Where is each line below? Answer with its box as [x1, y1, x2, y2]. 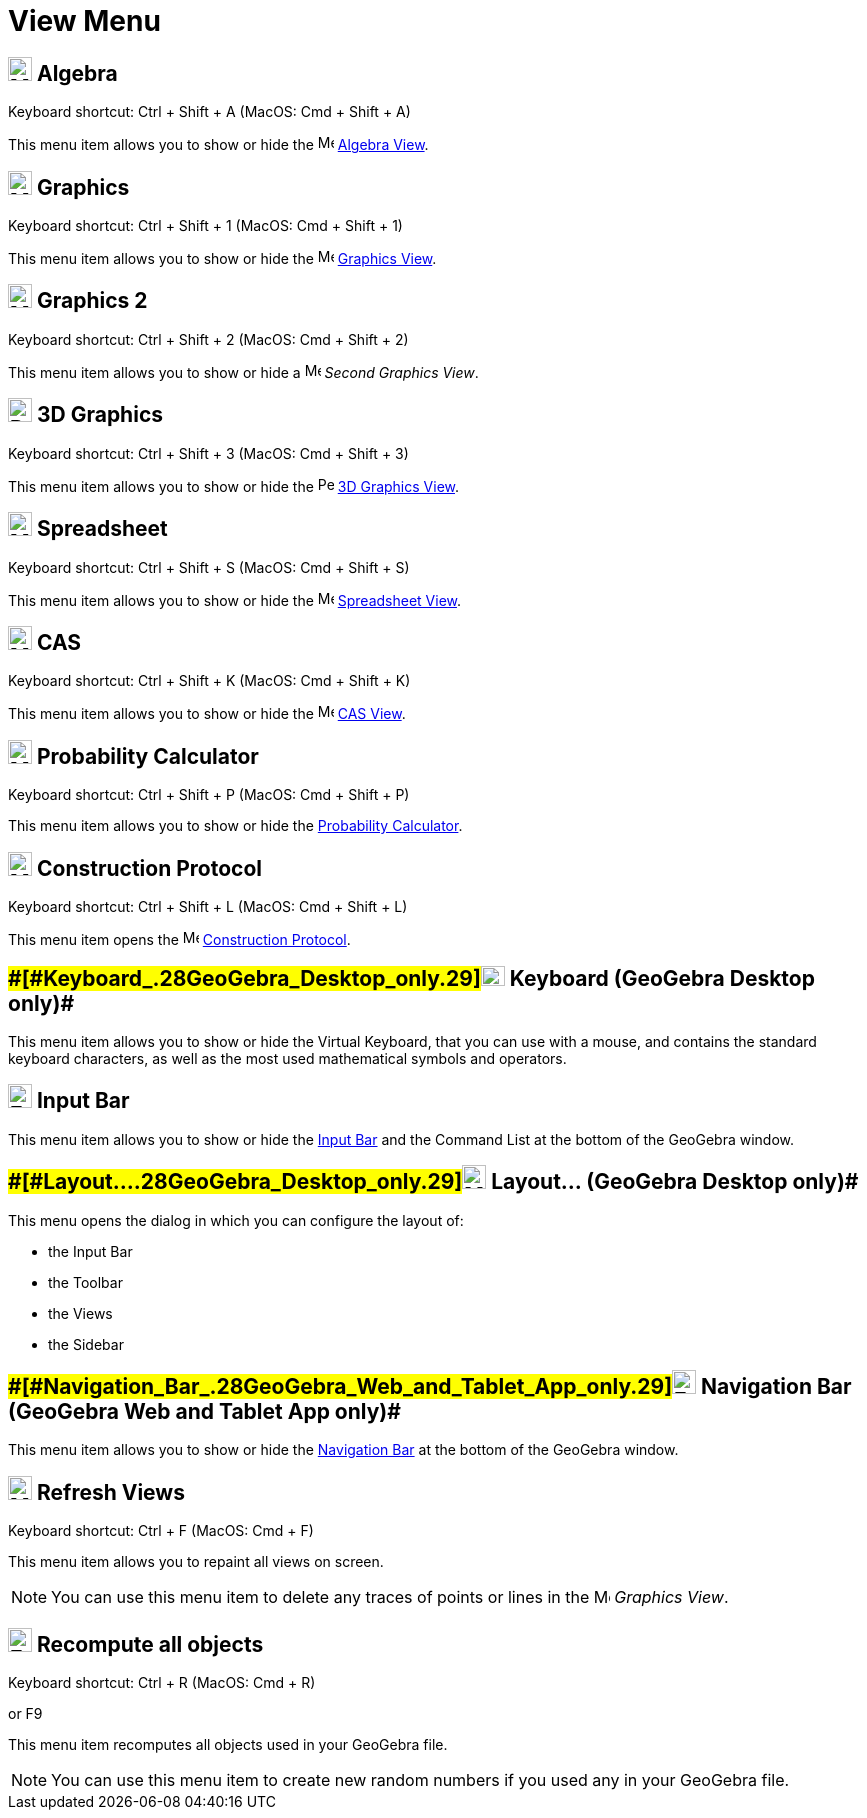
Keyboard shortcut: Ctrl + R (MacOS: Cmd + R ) [8, 1674, 316, 1692]
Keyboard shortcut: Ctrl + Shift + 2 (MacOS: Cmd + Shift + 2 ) [8, 330, 409, 348]
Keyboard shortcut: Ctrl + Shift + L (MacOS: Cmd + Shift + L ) [8, 898, 408, 916]
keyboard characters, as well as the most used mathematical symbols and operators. [8, 1049, 567, 1067]
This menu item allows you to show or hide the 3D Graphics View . [8, 477, 460, 495]
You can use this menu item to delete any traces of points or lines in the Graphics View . [51, 1587, 729, 1608]
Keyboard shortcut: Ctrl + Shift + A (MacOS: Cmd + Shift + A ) [8, 103, 411, 121]
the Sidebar [48, 1335, 124, 1353]
